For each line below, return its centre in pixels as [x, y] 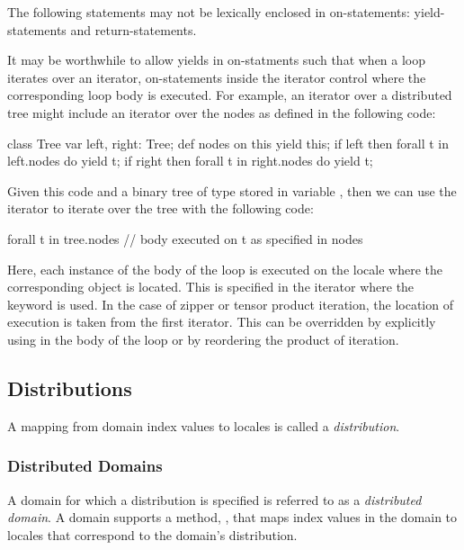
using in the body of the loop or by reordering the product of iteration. [203, 339]
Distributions [70, 388]
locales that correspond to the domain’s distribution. [152, 534]
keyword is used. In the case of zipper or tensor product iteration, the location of [230, 304]
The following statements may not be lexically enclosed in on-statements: [209, 12]
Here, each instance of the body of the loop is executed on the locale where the [225, 269]
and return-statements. [134, 29]
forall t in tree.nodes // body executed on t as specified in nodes [185, 238]
